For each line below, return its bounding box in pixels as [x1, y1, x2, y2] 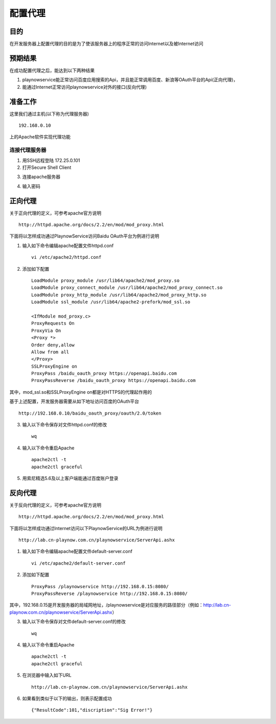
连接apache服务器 [22, 174, 61, 180]
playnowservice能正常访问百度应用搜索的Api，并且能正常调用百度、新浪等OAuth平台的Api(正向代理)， [22, 77, 238, 83]
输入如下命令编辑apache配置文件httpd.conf [22, 243, 114, 249]
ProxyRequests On [31, 321, 75, 326]
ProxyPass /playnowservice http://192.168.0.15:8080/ [31, 584, 169, 589]
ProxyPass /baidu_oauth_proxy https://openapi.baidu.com [31, 371, 177, 376]
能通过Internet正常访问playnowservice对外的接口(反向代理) [22, 84, 147, 90]
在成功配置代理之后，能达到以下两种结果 [9, 67, 95, 74]
